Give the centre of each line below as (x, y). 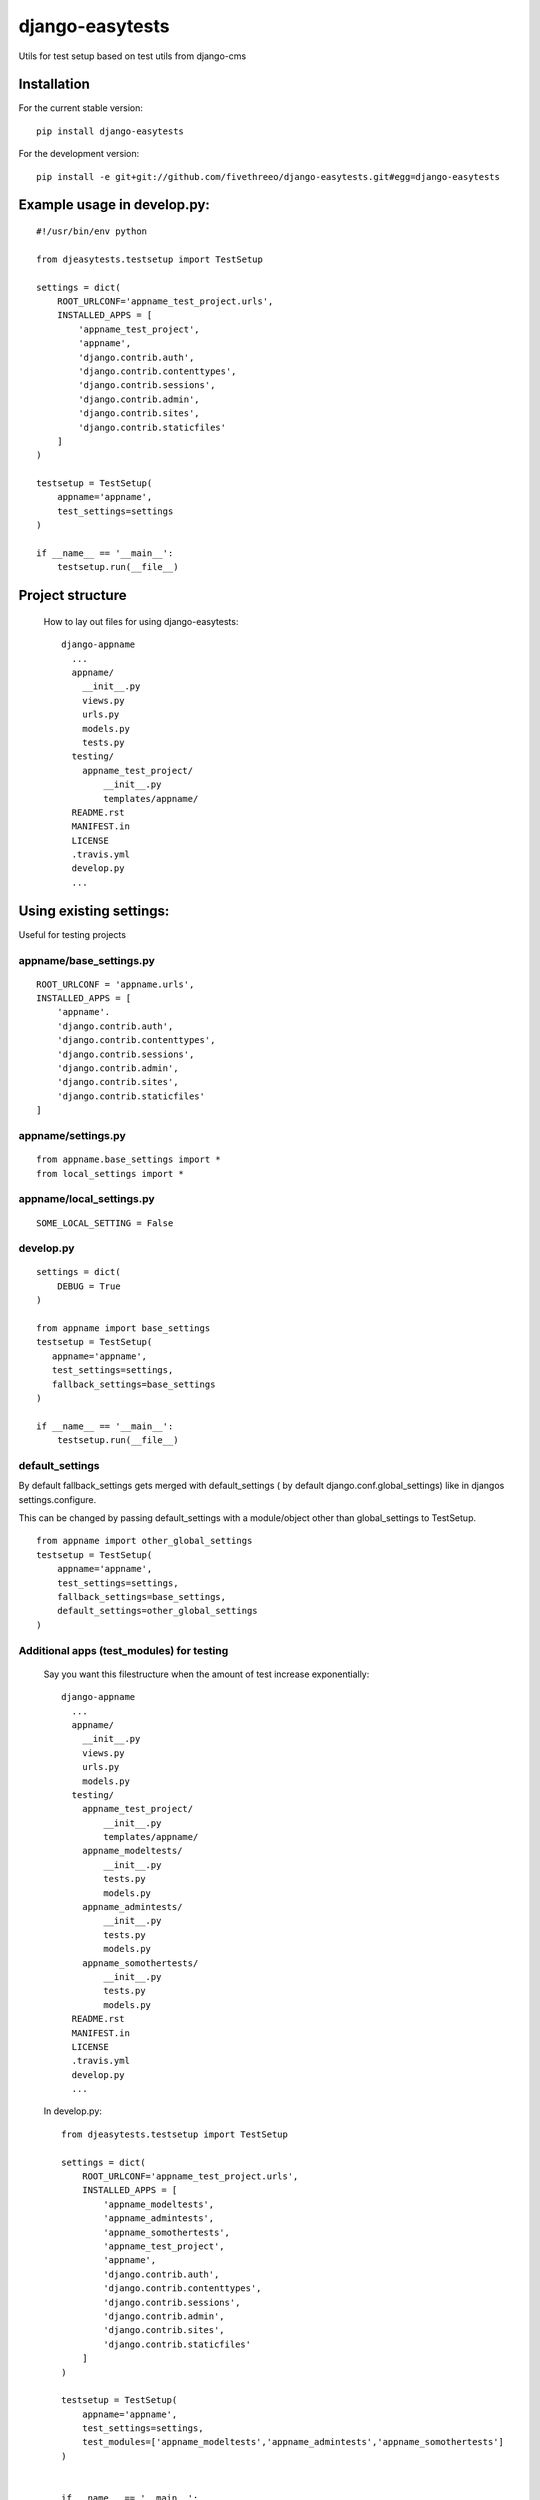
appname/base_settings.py (86, 960)
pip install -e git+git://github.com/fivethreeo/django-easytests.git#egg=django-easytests (268, 176)
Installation (54, 84)
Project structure (72, 595)
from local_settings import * (110, 1173)
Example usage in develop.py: (114, 205)
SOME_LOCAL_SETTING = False (105, 1223)
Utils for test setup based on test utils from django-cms (132, 56)
